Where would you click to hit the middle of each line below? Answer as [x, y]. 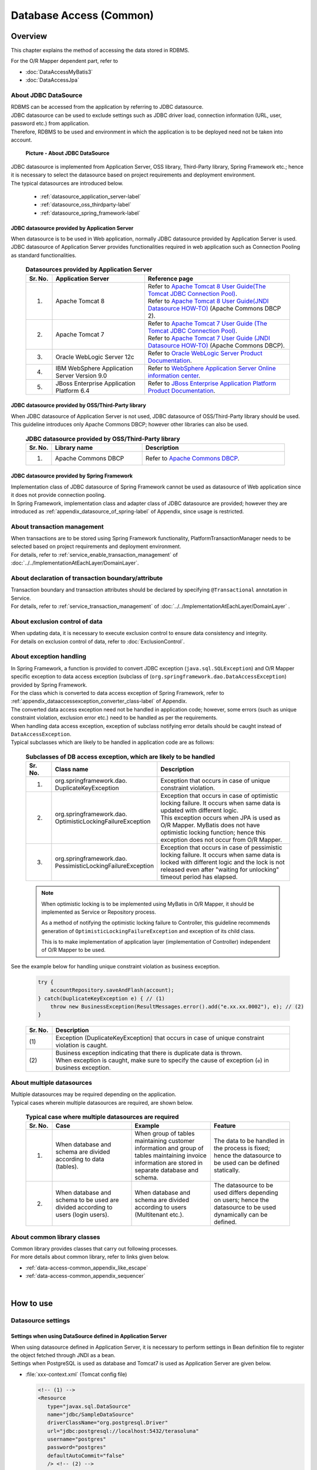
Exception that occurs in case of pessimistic [222, 848]
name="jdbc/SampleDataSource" [91, 1414]
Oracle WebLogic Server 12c [95, 357]
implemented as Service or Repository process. [99, 912]
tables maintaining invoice [171, 1155]
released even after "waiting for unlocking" [220, 870]
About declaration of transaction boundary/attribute [87, 578]
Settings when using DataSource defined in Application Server [89, 1336]
